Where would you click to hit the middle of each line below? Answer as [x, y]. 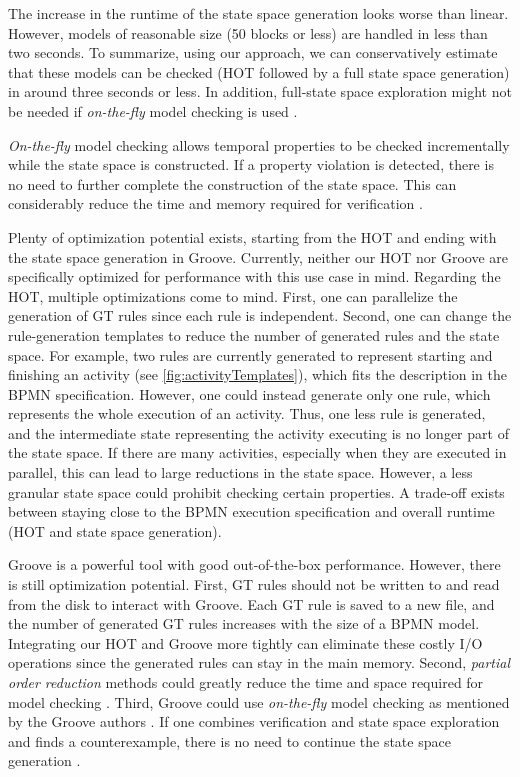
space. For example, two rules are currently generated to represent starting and [250, 354]
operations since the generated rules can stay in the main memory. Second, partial [259, 662]
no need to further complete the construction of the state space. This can [232, 183]
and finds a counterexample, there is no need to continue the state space [229, 740]
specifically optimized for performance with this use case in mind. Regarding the [254, 276]
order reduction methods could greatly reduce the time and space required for [246, 682]
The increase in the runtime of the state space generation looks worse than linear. [258, 13]
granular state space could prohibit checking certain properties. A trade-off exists [256, 491]
